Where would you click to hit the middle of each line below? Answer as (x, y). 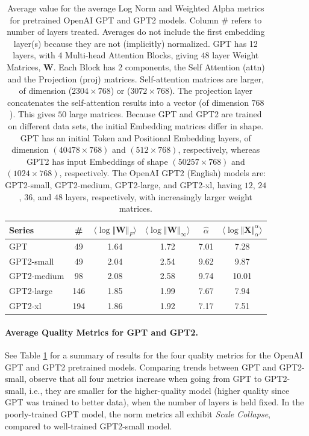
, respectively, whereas (219, 149)
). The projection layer (211, 91)
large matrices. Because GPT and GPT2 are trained (165, 114)
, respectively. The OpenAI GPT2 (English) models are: (163, 173)
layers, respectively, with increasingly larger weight (159, 196)
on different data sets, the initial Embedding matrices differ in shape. (136, 125)
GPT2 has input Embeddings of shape (97, 161)
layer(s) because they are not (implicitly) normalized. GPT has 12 (136, 43)
